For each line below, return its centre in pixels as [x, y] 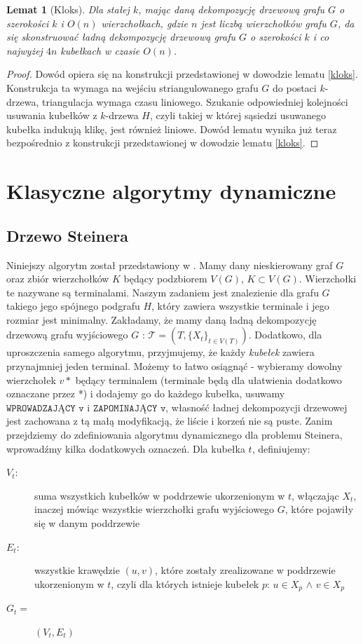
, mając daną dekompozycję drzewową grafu [232, 9]
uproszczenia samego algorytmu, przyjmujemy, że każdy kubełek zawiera [160, 352]
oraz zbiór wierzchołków [58, 279]
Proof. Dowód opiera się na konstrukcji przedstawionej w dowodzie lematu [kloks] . [182, 74]
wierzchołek [31, 379]
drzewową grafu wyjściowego [67, 335]
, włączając [315, 495]
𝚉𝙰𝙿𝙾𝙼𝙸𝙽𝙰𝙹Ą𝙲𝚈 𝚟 [129, 408]
